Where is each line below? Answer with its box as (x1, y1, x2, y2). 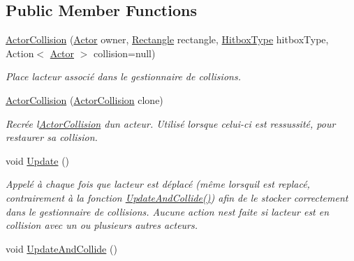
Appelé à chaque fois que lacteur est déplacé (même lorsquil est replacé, (6, 177, 310, 191)
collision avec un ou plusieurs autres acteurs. (6, 218, 198, 232)
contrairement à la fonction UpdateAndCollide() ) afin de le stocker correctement (6, 190, 348, 204)
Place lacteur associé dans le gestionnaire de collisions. (6, 69, 241, 84)
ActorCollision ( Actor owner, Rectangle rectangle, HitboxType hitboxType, (6, 32, 329, 47)
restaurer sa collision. (6, 130, 98, 144)
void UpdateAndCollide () (6, 241, 117, 255)
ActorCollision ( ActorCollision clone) (6, 92, 163, 107)
